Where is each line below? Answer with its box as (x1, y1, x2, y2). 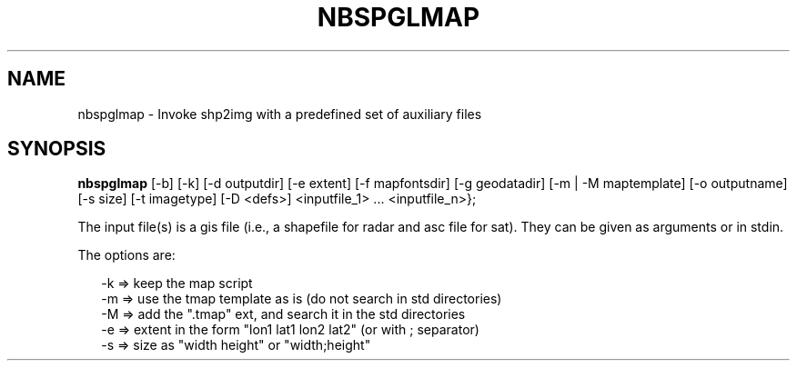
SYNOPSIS (7, 137, 106, 161)
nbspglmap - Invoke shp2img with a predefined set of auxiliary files (77, 105, 482, 122)
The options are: (77, 247, 176, 264)
